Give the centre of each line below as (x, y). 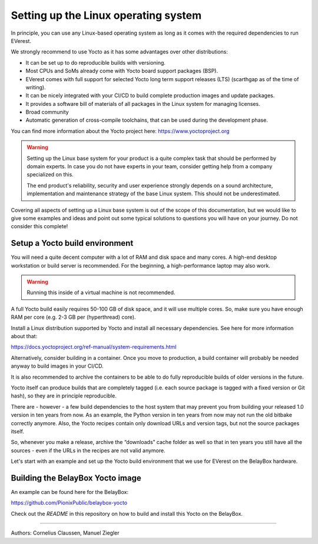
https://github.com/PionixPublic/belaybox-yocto (69, 503)
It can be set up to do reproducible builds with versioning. (96, 62)
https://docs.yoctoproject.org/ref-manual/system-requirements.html (94, 347)
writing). (36, 87)
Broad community (47, 112)
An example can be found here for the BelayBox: (70, 492)
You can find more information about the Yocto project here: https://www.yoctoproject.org (120, 131)
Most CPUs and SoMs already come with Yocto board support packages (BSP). (122, 71)
